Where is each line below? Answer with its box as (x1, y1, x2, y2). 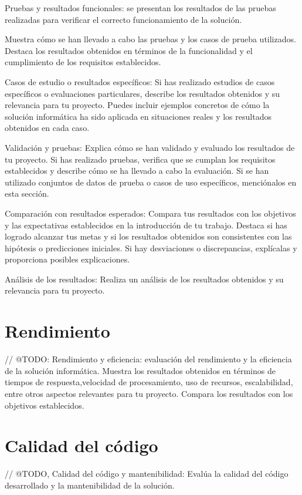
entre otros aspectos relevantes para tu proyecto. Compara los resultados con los (5, 387, 293, 399)
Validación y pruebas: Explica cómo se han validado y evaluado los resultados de (5, 141, 295, 153)
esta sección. (5, 187, 49, 200)
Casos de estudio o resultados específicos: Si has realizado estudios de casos (5, 75, 275, 87)
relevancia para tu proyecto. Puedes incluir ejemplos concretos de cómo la (5, 99, 270, 111)
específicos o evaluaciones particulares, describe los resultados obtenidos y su (5, 87, 280, 99)
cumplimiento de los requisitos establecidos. (5, 56, 161, 68)
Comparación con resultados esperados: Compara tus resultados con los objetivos (5, 207, 296, 219)
